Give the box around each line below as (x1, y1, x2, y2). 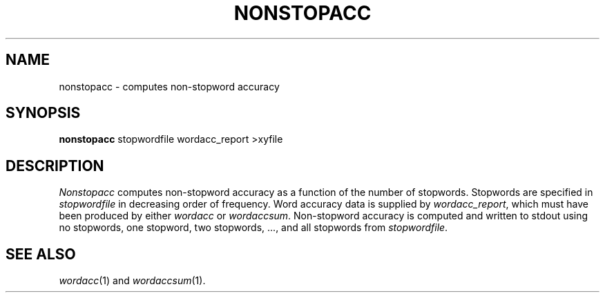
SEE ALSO (6, 245, 76, 263)
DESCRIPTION (6, 157, 104, 175)
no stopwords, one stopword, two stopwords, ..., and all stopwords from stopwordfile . (59, 221, 448, 234)
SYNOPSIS (6, 104, 81, 122)
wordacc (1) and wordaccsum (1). (59, 275, 206, 287)
